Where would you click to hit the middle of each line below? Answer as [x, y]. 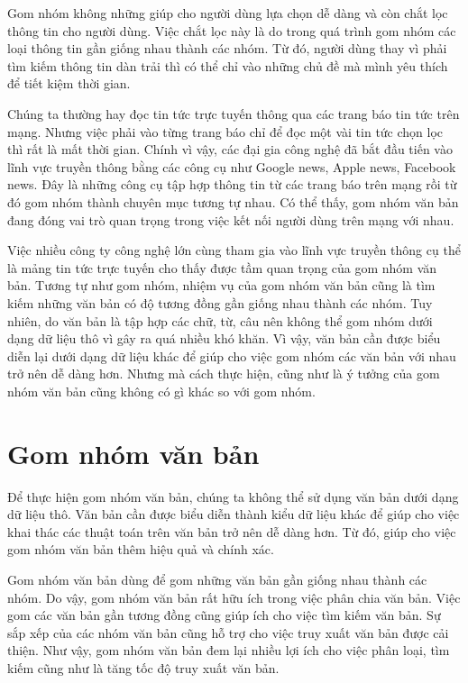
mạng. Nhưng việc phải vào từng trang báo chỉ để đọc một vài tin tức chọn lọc [225, 131]
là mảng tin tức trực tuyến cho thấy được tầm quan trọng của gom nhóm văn [222, 267]
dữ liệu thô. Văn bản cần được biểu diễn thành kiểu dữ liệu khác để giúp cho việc [234, 514]
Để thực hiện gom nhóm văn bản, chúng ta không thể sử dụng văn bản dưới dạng [233, 496]
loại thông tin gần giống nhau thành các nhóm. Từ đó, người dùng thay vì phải [227, 48]
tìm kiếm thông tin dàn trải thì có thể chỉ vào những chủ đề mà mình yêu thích [228, 65]
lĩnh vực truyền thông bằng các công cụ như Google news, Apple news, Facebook [232, 166]
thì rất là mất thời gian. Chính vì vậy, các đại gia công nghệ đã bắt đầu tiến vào [230, 149]
